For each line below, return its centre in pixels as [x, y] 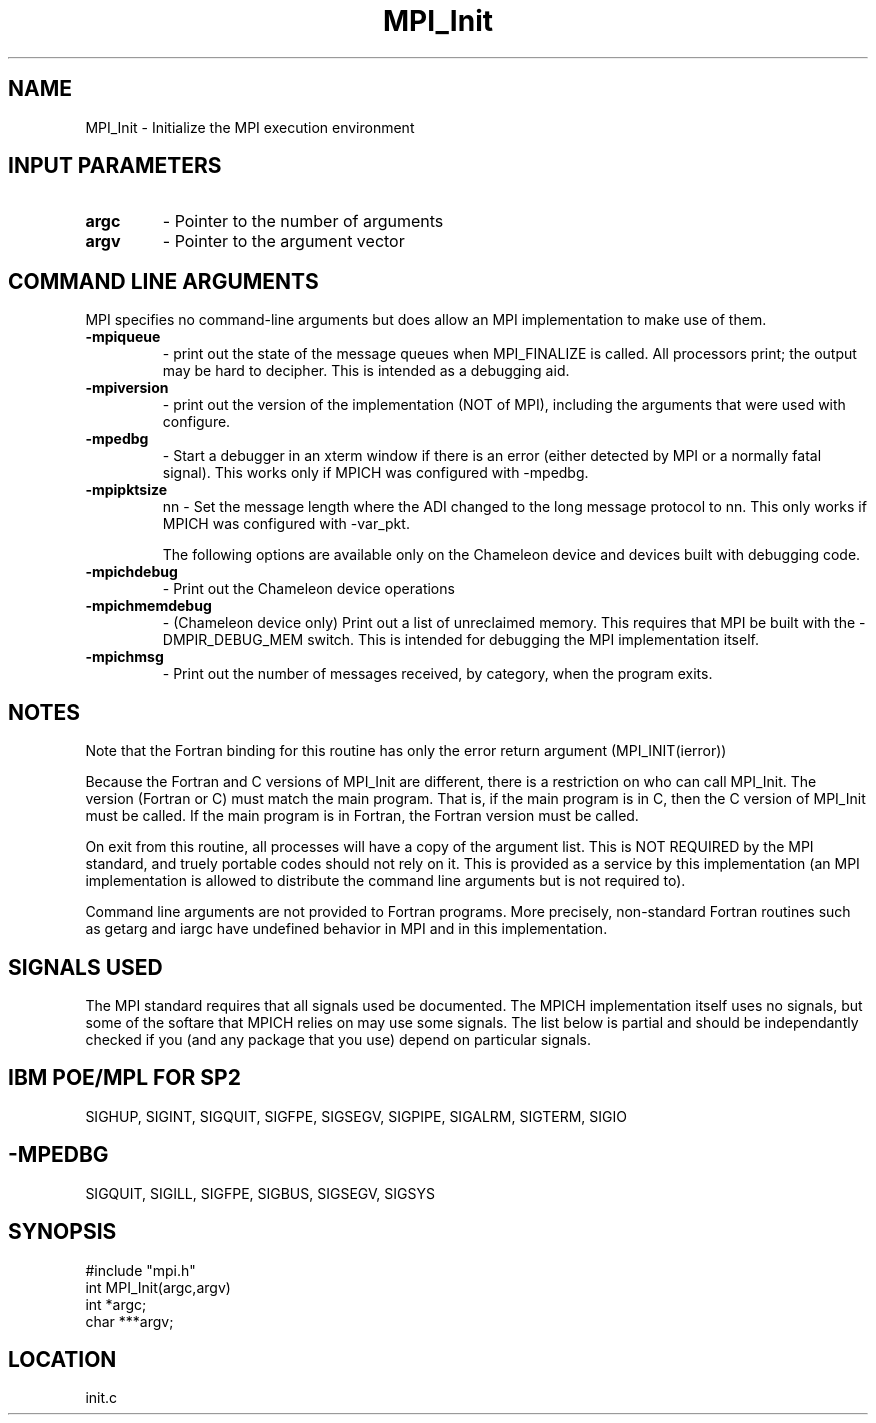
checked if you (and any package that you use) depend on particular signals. [338, 1039]
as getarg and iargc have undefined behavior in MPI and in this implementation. [346, 929]
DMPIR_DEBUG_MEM [233, 640]
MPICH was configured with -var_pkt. [286, 524]
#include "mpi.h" [140, 1270]
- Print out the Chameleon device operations [308, 589]
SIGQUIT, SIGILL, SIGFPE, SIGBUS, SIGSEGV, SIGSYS [260, 1193]
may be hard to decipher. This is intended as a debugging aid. [366, 371]
